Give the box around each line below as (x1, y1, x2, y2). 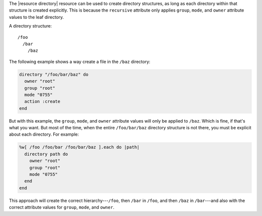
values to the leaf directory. (9, 14, 64, 20)
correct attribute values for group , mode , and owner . (9, 204, 115, 210)
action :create (24, 99, 61, 104)
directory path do (24, 151, 68, 157)
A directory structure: (9, 23, 52, 29)
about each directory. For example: (9, 131, 79, 138)
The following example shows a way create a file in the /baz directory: (9, 59, 150, 64)
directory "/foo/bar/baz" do (19, 72, 89, 77)
